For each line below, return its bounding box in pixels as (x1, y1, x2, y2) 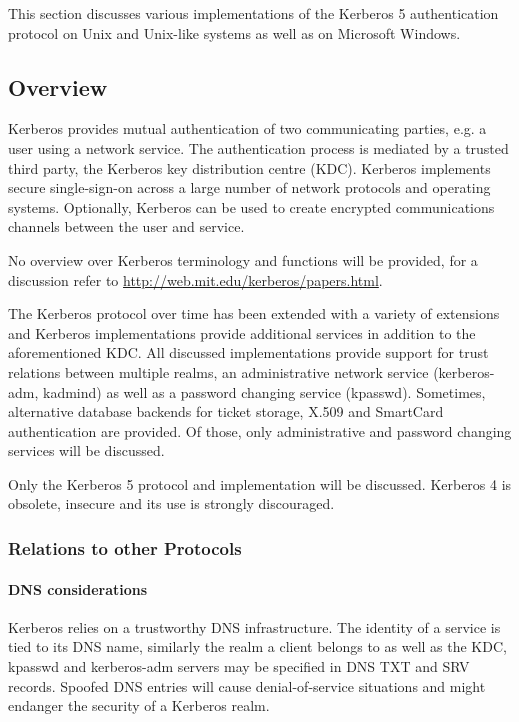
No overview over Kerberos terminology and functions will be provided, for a (8, 249, 478, 270)
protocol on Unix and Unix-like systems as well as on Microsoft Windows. (8, 22, 461, 43)
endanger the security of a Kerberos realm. (8, 695, 270, 716)
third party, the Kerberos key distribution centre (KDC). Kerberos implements (8, 157, 491, 178)
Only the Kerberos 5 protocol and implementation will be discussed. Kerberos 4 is (8, 473, 512, 494)
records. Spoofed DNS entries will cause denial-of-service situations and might (8, 675, 486, 696)
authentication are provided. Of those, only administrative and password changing (8, 420, 512, 441)
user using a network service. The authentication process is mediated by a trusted (8, 137, 509, 158)
